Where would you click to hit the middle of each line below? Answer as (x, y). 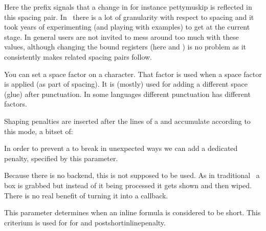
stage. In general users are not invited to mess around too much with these (121, 36)
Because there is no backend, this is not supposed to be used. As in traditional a (132, 175)
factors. (16, 104)
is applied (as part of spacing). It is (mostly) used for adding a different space (126, 84)
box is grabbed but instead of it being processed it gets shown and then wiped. (128, 185)
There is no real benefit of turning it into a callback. (86, 195)
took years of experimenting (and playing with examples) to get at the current (127, 27)
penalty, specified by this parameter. (61, 158)
